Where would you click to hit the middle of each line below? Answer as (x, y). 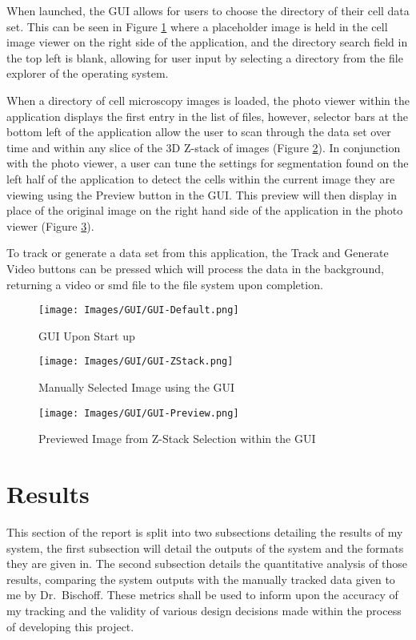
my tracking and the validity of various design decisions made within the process (204, 610)
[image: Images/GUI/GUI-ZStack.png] (136, 362)
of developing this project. (70, 626)
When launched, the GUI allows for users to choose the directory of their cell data (208, 10)
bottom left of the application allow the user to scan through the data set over (199, 132)
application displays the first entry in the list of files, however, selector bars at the (207, 116)
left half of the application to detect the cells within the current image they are (201, 178)
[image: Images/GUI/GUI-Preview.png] (139, 413)
